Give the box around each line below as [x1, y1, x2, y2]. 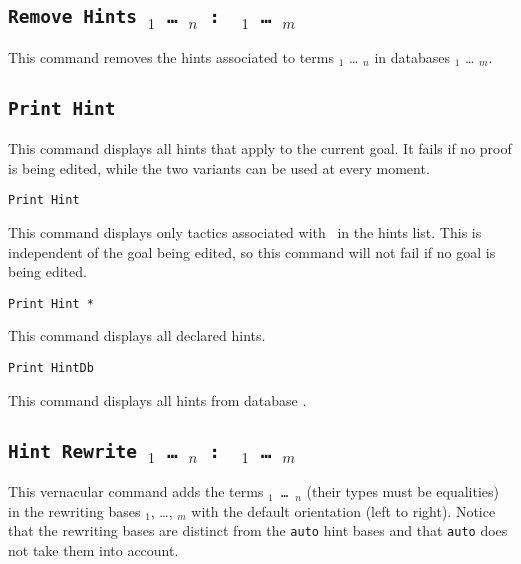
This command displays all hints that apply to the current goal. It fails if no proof [8, 138, 512, 159]
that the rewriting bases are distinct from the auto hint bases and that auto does [8, 520, 508, 541]
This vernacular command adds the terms [8, 481, 264, 502]
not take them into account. [8, 539, 179, 560]
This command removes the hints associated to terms [8, 46, 334, 67]
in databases [374, 46, 450, 67]
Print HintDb [8, 361, 94, 376]
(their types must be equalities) [306, 481, 499, 502]
